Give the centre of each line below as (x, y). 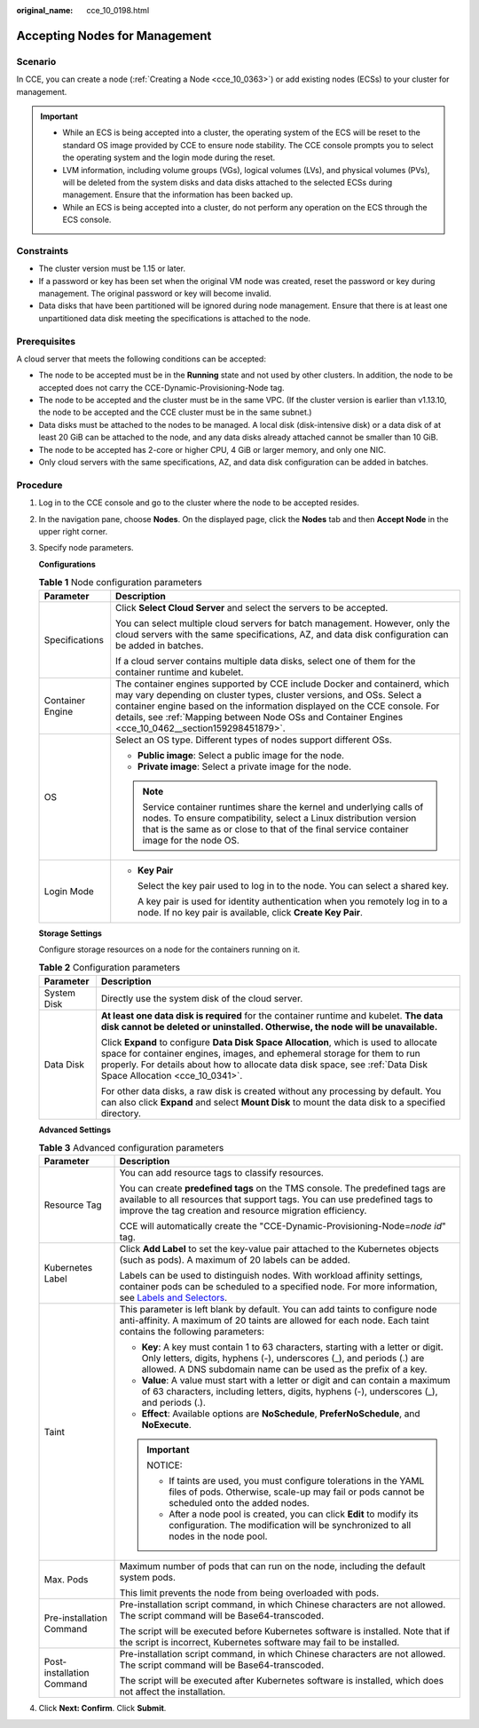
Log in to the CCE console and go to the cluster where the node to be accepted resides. (199, 503)
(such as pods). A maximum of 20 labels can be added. (235, 1260)
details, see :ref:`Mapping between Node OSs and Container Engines (259, 717)
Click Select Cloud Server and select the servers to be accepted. (252, 607)
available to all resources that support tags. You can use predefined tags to (276, 1200)
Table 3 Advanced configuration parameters (131, 1148)
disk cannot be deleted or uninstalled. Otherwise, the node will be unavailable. (269, 1026)
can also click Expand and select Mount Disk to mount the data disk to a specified (273, 1102)
